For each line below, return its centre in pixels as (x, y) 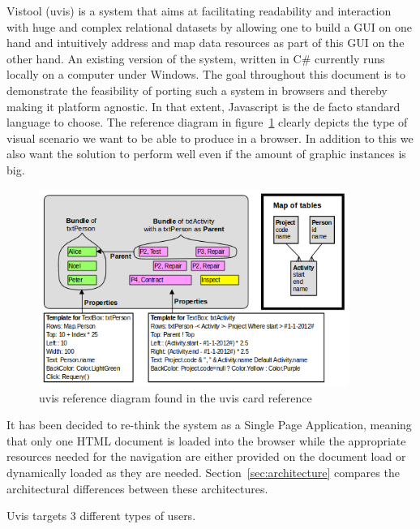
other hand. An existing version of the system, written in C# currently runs (196, 58)
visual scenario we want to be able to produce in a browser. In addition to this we (210, 138)
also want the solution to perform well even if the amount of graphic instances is (206, 154)
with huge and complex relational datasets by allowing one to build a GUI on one (210, 26)
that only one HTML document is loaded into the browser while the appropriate (206, 440)
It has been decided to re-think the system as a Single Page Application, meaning (209, 425)
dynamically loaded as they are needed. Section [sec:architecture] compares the (203, 472)
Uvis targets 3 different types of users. (101, 516)
